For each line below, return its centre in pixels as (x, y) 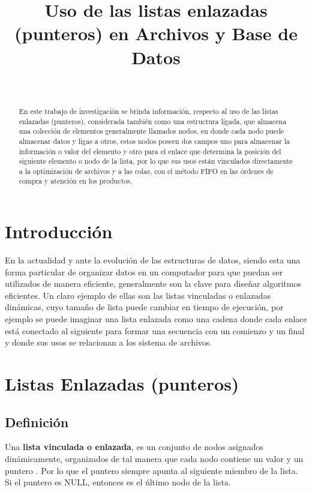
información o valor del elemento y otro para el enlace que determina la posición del (150, 151)
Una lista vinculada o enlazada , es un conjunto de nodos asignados (134, 447)
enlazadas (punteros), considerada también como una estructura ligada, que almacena (153, 121)
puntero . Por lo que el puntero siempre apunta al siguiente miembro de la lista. (151, 470)
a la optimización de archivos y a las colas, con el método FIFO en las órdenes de (146, 171)
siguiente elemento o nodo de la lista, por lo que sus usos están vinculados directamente (156, 161)
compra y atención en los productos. (76, 181)
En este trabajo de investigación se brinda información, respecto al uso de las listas (148, 111)
